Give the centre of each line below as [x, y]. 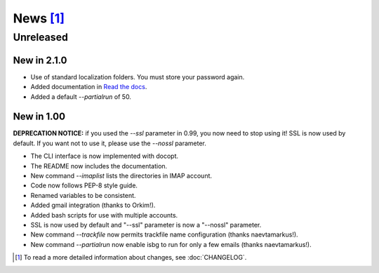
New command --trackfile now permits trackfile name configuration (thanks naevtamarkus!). [164, 234]
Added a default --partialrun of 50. [81, 96]
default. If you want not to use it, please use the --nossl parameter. [110, 143]
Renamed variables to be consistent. [83, 195]
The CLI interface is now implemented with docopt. [105, 156]
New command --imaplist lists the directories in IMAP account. [121, 175]
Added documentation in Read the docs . [89, 87]
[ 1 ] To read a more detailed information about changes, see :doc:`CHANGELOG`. [131, 258]
